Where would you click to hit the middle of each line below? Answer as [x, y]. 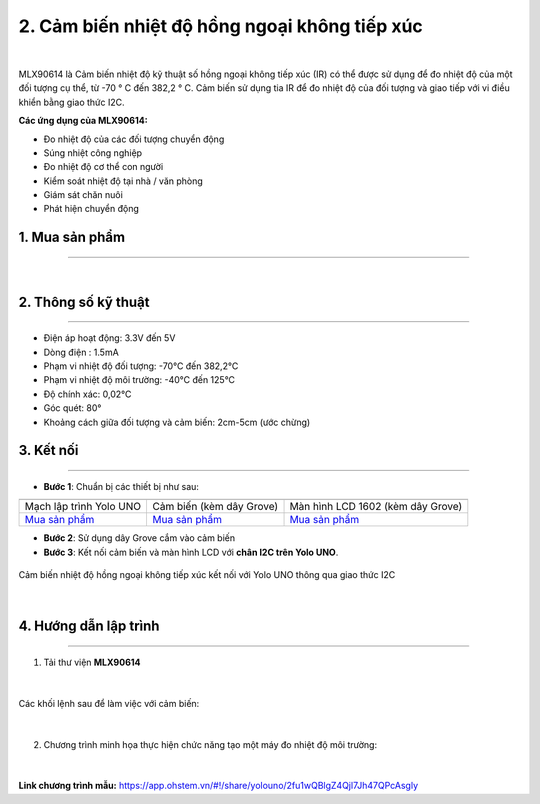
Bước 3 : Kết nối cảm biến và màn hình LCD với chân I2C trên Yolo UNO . [191, 552]
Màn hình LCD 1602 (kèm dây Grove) [376, 507]
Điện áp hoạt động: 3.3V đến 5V [109, 338]
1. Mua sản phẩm [71, 237]
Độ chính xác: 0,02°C [87, 394]
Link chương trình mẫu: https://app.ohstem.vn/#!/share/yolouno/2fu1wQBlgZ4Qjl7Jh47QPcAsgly [218, 786]
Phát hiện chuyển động [91, 209]
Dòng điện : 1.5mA [81, 352]
